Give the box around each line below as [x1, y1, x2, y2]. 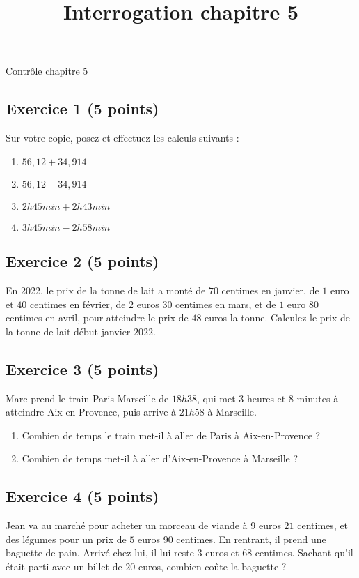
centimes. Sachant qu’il [255, 545, 353, 560]
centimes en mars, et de [175, 296, 276, 311]
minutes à [296, 390, 339, 405]
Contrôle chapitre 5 [6, 63, 88, 78]
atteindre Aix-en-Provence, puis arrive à [6, 404, 177, 419]
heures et [246, 390, 286, 405]
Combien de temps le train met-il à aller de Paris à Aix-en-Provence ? [22, 427, 321, 442]
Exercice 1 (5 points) [6, 98, 159, 119]
